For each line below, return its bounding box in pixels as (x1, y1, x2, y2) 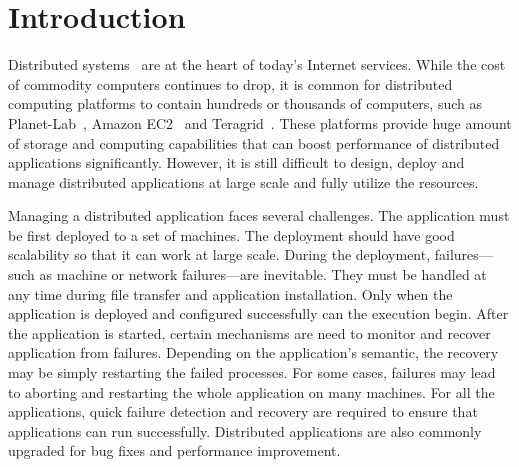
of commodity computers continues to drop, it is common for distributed (8, 73, 453, 94)
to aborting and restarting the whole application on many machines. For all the (8, 381, 495, 402)
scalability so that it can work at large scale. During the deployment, (8, 244, 431, 265)
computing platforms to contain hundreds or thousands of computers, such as (8, 93, 482, 114)
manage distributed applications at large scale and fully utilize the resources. (8, 171, 479, 192)
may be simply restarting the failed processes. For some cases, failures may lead (8, 362, 496, 383)
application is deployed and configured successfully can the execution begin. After (8, 303, 509, 324)
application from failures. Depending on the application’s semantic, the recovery (8, 342, 499, 363)
